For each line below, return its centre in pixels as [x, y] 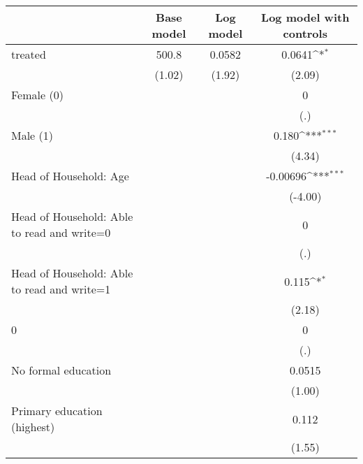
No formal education [61, 370]
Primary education [57, 411]
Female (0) [37, 95]
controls [305, 33]
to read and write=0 [61, 232]
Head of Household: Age [70, 176]
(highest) [33, 427]
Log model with [305, 17]
